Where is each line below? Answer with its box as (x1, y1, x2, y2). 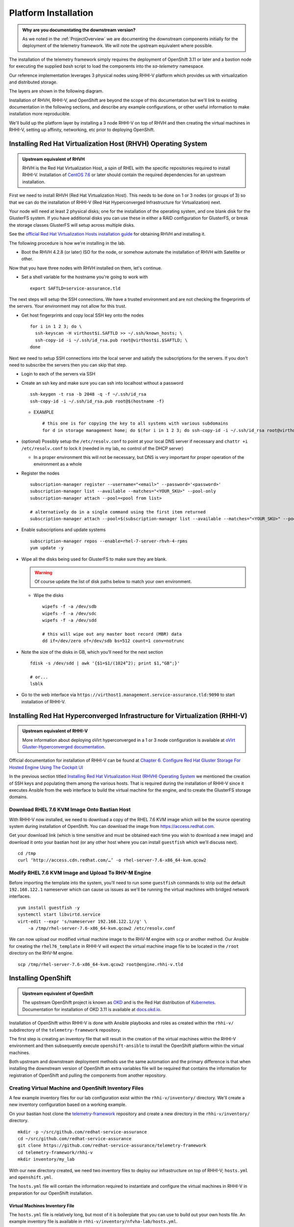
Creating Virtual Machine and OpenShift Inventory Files (9, 1085, 144, 1092)
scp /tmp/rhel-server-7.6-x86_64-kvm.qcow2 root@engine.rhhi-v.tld (18, 961, 183, 967)
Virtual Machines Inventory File (9, 1202, 74, 1208)
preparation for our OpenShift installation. (9, 1190, 93, 1196)
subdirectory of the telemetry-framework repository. (9, 1027, 121, 1033)
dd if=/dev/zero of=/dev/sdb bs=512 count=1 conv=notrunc (42, 638, 185, 644)
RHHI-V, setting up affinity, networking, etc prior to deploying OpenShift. (9, 127, 155, 133)
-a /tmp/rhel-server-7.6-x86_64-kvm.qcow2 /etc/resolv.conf (27, 925, 176, 931)
